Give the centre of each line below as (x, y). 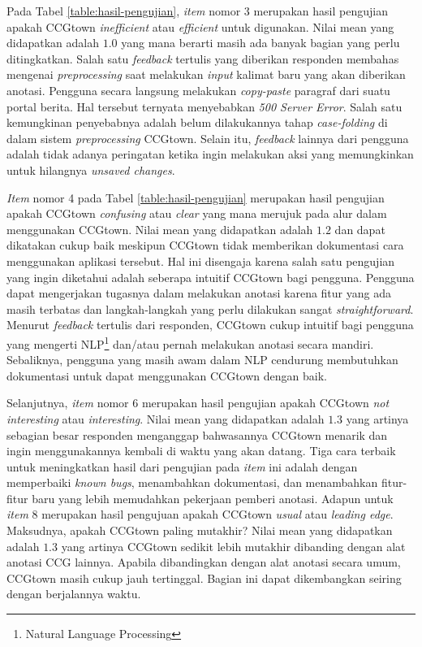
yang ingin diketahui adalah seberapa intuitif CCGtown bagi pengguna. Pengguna (211, 277)
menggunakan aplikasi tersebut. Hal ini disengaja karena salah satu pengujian (201, 261)
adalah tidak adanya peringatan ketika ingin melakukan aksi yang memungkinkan (210, 154)
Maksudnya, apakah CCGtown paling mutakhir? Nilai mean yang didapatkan (200, 530)
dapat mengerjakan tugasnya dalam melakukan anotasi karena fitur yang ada (199, 293)
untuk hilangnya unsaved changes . (91, 169)
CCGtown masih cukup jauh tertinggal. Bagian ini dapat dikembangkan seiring (204, 578)
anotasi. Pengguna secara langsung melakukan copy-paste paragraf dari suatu (198, 90)
